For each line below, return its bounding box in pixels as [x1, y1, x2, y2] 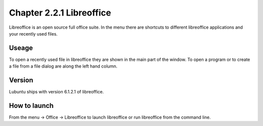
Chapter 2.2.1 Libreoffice [9, 7, 112, 18]
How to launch [9, 101, 54, 109]
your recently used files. [9, 31, 58, 36]
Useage [9, 44, 33, 52]
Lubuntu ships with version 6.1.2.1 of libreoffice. [9, 89, 104, 95]
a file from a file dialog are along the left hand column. [9, 63, 118, 69]
